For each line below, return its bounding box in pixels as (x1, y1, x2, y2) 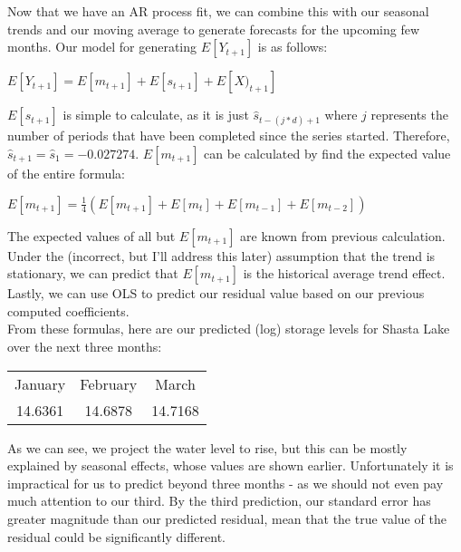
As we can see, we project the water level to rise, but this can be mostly (7, 438, 408, 457)
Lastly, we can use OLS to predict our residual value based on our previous (7, 284, 425, 303)
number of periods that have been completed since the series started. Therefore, (7, 126, 450, 145)
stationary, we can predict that (7, 264, 178, 283)
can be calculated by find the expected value (204, 143, 451, 162)
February (80, 373, 138, 394)
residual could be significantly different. (7, 527, 226, 546)
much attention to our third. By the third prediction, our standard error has (7, 491, 431, 510)
